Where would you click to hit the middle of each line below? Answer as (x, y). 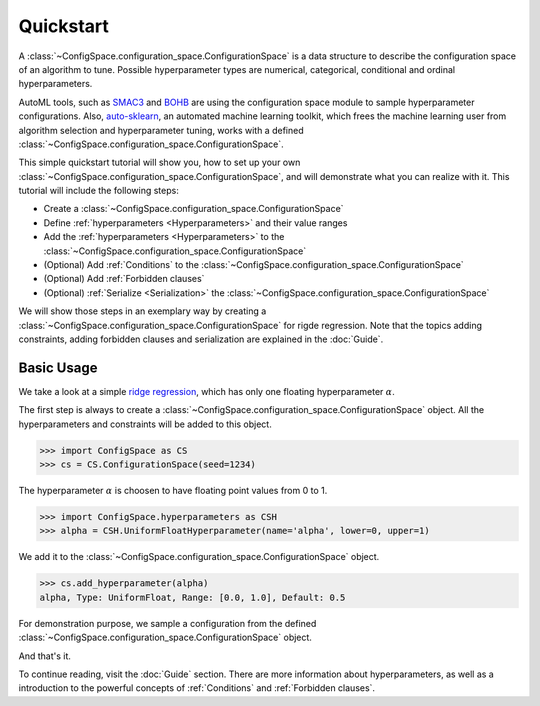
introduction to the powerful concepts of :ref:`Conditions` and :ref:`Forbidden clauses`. (196, 688)
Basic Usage (58, 367)
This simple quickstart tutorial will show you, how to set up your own (159, 162)
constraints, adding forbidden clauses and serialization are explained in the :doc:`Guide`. (201, 339)
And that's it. (45, 656)
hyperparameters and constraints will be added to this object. (145, 424)
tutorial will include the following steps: (98, 191)
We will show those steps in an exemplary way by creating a (142, 311)
